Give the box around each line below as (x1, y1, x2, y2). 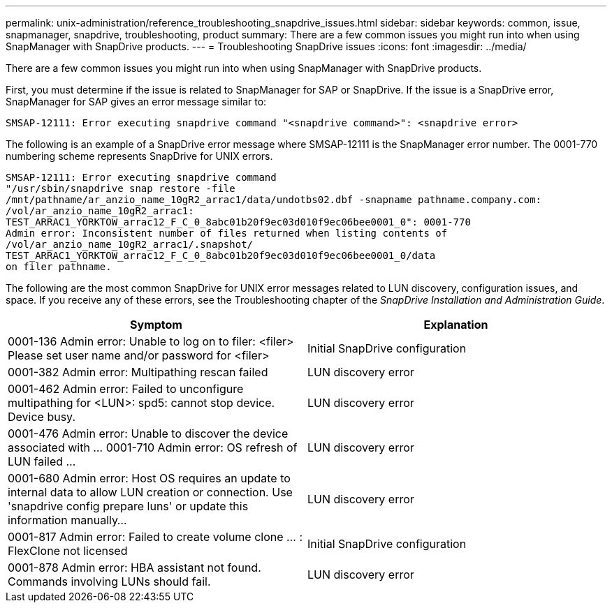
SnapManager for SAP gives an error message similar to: (6, 96, 267, 107)
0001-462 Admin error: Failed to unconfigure (8, 382, 244, 396)
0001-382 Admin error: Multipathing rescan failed (8, 365, 268, 379)
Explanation (423, 318, 488, 332)
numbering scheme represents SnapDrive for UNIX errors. (6, 150, 273, 162)
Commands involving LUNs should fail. (8, 574, 211, 588)
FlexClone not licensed (8, 544, 128, 558)
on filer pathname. (6, 261, 112, 272)
